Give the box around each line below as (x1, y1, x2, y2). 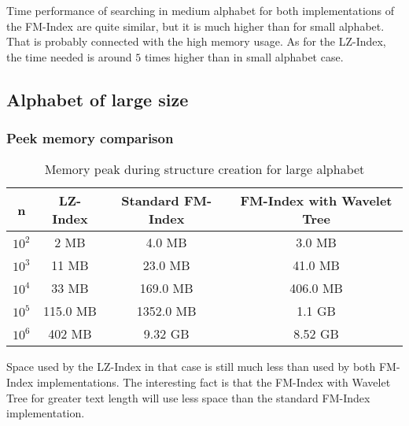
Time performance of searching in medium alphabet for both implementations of (6, 2, 395, 18)
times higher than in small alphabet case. (144, 48, 344, 65)
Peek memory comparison (6, 128, 174, 148)
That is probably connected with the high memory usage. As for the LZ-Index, (6, 33, 386, 50)
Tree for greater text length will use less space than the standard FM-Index (6, 389, 370, 406)
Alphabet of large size (6, 87, 189, 111)
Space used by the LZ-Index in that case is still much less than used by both (6, 358, 376, 375)
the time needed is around (6, 48, 132, 65)
